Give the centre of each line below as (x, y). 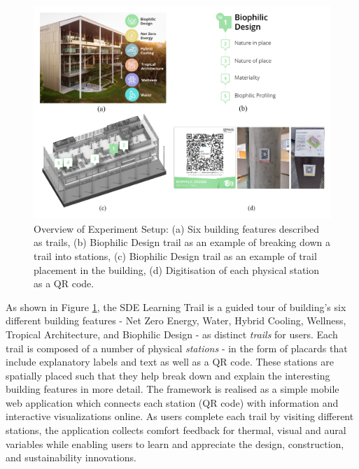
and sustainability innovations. (71, 457)
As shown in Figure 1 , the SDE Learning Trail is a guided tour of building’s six (176, 306)
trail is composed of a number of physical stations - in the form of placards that (177, 348)
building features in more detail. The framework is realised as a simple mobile (173, 389)
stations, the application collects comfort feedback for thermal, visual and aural (176, 430)
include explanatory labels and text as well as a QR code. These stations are (170, 362)
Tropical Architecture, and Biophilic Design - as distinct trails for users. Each (172, 334)
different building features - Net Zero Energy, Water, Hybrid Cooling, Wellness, (176, 320)
